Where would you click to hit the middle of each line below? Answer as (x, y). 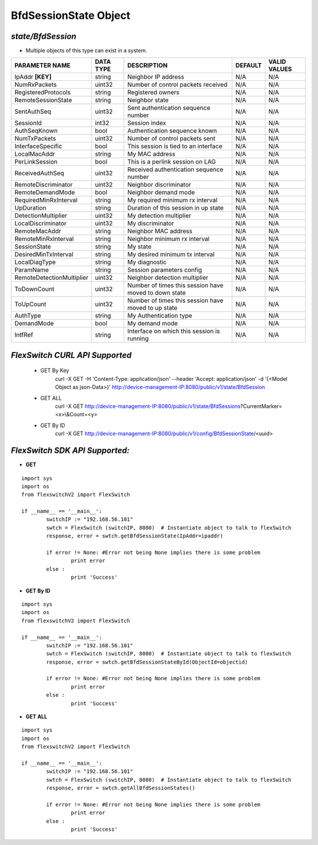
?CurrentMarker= (261, 406)
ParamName (32, 270)
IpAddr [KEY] (33, 77)
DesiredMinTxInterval (44, 255)
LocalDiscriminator (41, 223)
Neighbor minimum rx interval (169, 239)
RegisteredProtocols (42, 93)
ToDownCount (34, 289)
